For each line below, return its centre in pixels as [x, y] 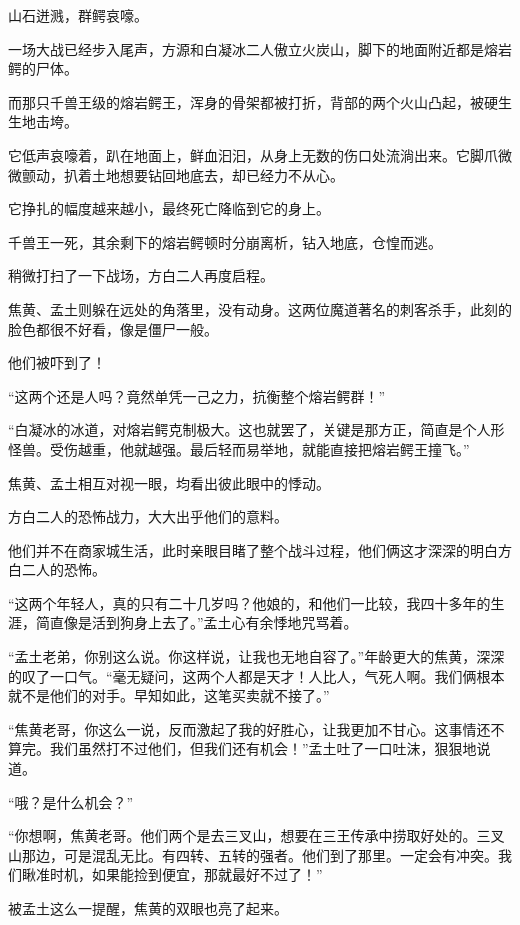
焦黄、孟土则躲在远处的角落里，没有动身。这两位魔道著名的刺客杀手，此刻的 [260, 308]
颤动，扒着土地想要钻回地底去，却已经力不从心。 [182, 174]
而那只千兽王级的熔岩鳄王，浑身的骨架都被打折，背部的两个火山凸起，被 [246, 101]
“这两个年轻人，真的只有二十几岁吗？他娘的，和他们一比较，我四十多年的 [249, 602]
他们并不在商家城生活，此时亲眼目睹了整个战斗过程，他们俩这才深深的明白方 [260, 549]
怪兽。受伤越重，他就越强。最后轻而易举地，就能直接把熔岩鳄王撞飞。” [239, 448]
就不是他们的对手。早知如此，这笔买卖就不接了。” [169, 695]
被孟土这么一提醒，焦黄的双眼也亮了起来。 [148, 908]
